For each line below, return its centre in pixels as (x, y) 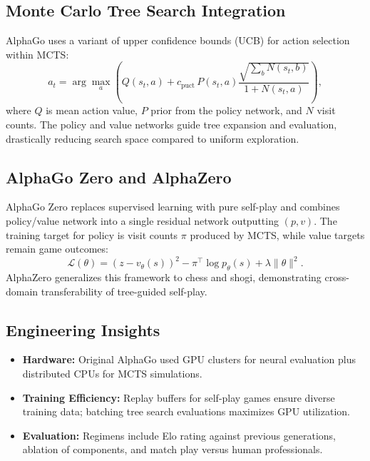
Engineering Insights (83, 329)
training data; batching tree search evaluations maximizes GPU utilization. (186, 411)
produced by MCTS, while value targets (277, 234)
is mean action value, (92, 110)
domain (22, 291)
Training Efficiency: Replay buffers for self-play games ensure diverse (179, 397)
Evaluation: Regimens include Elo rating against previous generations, (179, 435)
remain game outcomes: (57, 249)
